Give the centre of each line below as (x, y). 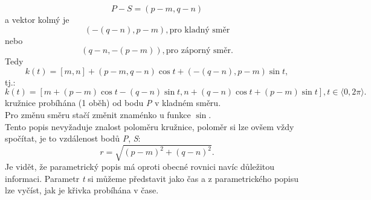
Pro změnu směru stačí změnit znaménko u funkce (98, 114)
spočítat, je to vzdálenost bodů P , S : (73, 138)
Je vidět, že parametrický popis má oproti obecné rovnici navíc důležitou (140, 167)
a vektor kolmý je (37, 19)
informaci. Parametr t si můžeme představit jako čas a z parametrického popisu (152, 178)
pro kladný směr (200, 30)
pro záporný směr (198, 51)
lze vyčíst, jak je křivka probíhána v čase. (82, 190)
